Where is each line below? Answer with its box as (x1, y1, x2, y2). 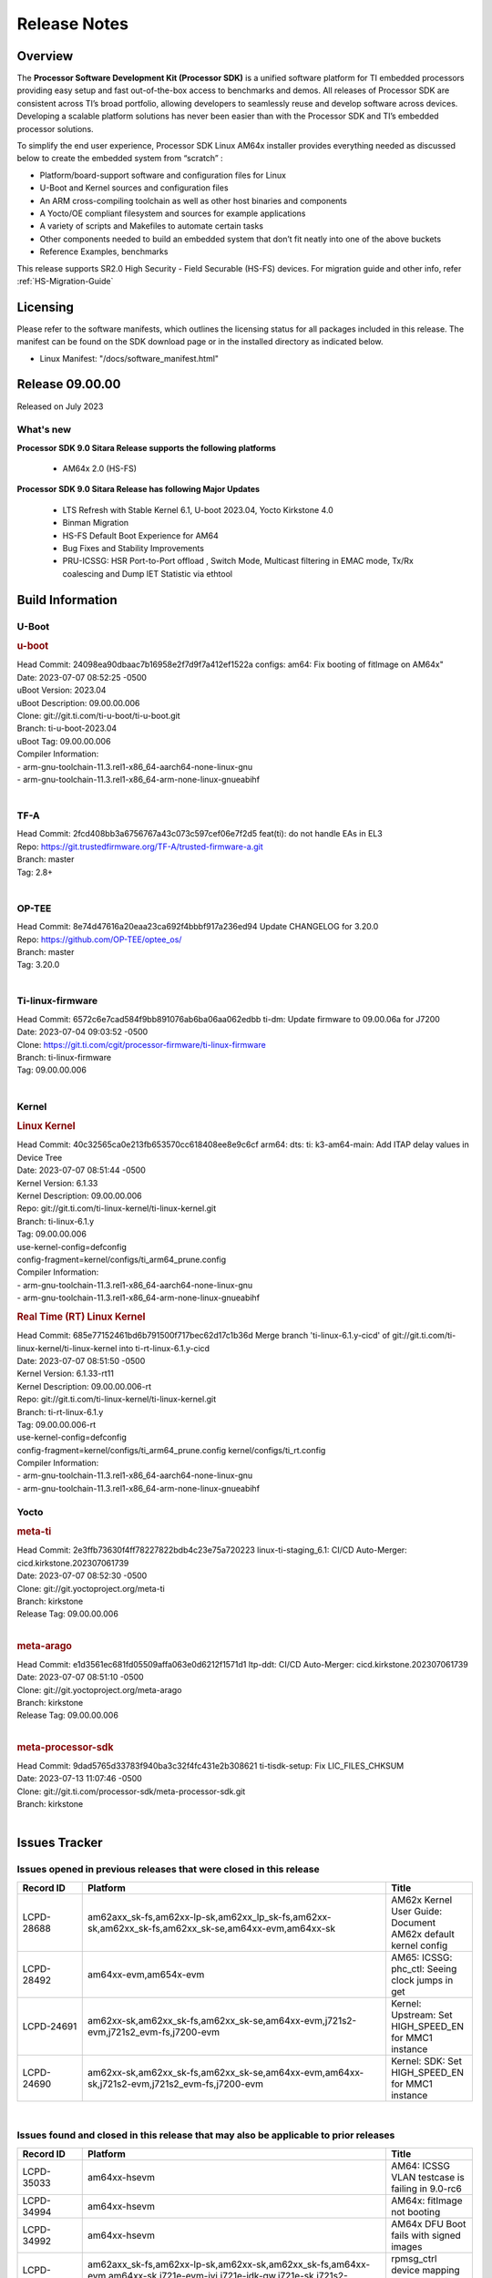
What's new (16, 424, 72, 436)
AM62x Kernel (390, 1893, 453, 1906)
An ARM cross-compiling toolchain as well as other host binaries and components (39, 195, 348, 206)
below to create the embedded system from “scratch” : (16, 153, 223, 164)
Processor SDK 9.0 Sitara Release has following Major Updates (16, 484, 260, 495)
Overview (16, 48, 74, 64)
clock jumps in (390, 1974, 454, 1986)
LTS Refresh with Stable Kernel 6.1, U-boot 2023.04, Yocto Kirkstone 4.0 (62, 504, 334, 515)
